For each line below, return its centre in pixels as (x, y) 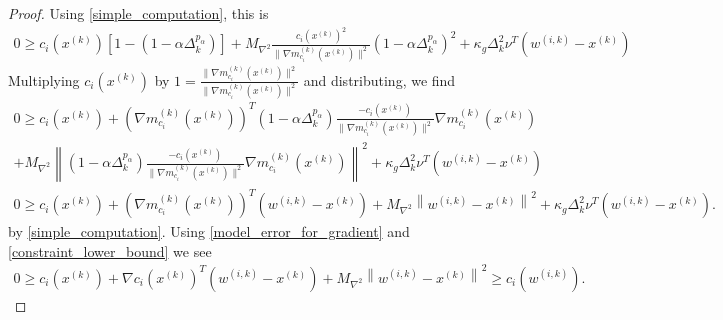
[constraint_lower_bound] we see (110, 250)
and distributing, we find (379, 79)
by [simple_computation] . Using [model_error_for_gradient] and (209, 231)
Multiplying (44, 79)
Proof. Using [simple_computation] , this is (138, 13)
